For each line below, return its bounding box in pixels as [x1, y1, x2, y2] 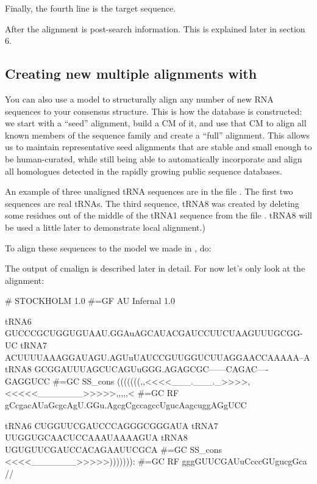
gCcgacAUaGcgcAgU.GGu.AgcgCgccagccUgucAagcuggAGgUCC [5, 399, 247, 411]
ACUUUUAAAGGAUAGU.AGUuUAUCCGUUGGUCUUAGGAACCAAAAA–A [5, 350, 310, 363]
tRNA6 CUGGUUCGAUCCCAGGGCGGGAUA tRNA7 [5, 419, 218, 432]
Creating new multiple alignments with [5, 64, 257, 83]
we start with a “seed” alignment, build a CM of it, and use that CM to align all [5, 117, 307, 129]
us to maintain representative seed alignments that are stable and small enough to [5, 140, 312, 153]
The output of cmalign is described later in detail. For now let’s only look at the [5, 262, 305, 275]
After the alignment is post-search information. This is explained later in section [5, 22, 305, 35]
